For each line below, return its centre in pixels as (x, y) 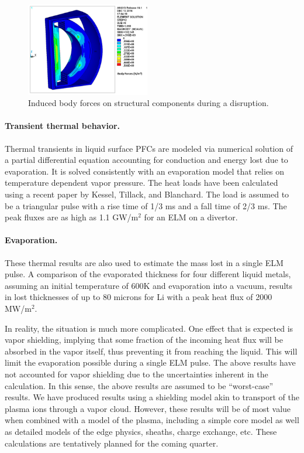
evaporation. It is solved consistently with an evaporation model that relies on (145, 171)
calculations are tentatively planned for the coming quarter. (112, 443)
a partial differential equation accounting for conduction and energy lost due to (146, 160)
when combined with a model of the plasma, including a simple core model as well (152, 420)
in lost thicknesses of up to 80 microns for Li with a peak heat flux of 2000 (139, 297)
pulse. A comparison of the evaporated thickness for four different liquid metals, (148, 274)
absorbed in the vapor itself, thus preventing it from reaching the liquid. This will (151, 351)
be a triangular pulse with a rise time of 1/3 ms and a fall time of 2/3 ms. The (146, 205)
